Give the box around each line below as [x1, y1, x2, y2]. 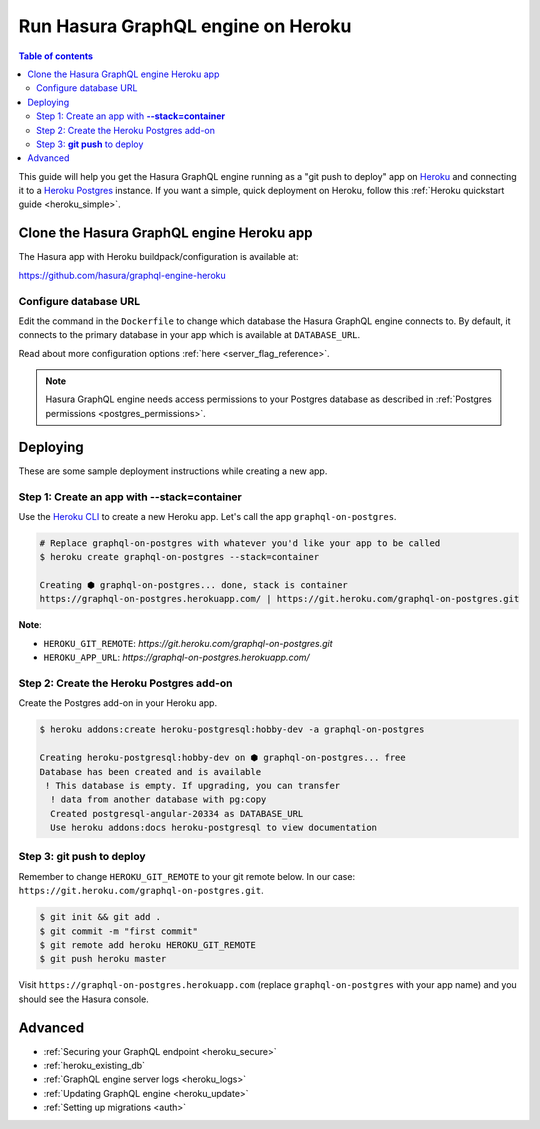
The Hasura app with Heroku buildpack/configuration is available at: [18, 251, 299, 263]
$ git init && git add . [39, 911, 162, 923]
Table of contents [18, 50, 94, 62]
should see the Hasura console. [18, 993, 149, 1005]
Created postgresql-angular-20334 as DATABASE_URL [50, 808, 304, 819]
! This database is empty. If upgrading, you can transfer [45, 780, 341, 791]
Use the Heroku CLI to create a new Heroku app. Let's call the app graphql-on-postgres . [18, 510, 397, 522]
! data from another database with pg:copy [50, 794, 267, 805]
